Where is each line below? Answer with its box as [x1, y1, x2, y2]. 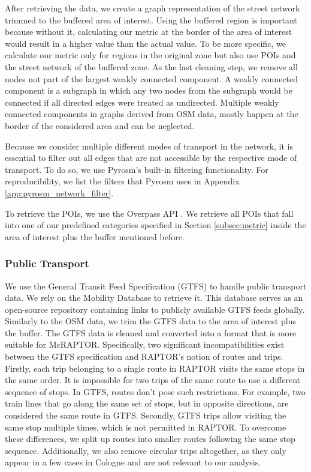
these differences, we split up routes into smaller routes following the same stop [5, 432, 295, 445]
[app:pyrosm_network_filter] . [5, 186, 114, 199]
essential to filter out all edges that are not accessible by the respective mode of [5, 151, 297, 164]
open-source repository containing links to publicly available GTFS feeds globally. [5, 303, 305, 315]
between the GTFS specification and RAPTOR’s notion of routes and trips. [5, 350, 283, 363]
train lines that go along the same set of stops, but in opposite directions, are [5, 397, 289, 410]
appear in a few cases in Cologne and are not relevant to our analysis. [5, 456, 261, 468]
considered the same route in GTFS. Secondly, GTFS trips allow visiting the [5, 409, 286, 422]
